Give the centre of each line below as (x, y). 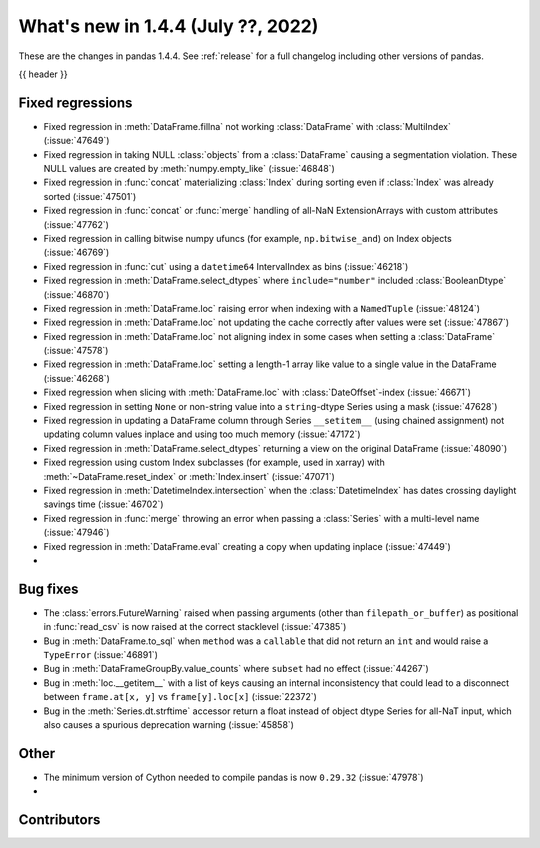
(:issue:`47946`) (76, 532)
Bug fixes (48, 588)
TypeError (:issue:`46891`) (101, 655)
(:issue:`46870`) (76, 294)
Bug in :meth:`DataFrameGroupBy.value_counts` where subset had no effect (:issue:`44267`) (236, 669)
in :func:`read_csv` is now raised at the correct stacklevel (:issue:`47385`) (195, 627)
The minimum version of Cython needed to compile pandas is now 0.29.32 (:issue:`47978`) (233, 777)
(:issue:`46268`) (76, 378)
